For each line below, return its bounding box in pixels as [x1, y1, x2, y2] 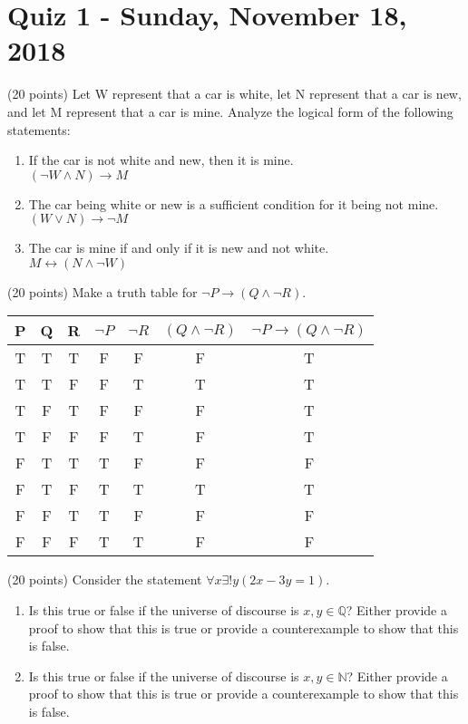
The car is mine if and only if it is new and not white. [28, 238, 329, 257]
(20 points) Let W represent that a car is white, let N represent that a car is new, [7, 84, 462, 103]
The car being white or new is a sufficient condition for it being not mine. [28, 194, 439, 213]
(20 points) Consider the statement [7, 570, 202, 589]
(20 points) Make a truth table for [7, 282, 198, 301]
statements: [7, 120, 71, 139]
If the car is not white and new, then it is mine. [28, 150, 294, 169]
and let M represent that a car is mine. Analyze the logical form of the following [7, 101, 453, 121]
